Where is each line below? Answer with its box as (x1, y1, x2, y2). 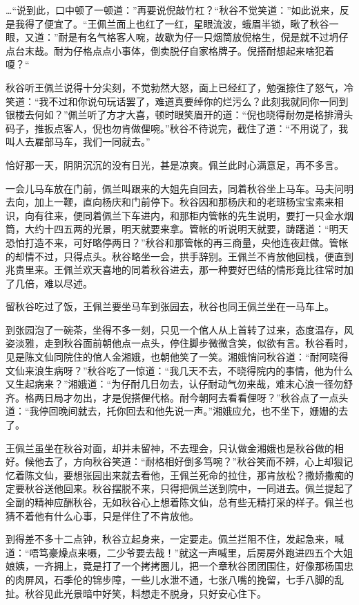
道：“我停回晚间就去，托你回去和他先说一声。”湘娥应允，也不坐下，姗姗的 (6, 404, 339, 418)
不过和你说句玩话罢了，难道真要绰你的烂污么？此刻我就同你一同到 (48, 93, 349, 108)
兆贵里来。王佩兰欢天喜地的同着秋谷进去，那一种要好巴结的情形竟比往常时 (6, 262, 344, 277)
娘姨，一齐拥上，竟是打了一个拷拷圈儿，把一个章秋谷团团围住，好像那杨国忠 (6, 559, 353, 573)
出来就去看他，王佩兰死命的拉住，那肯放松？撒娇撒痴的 (101, 467, 353, 482)
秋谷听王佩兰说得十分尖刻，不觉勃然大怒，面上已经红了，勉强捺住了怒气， (6, 80, 344, 94)
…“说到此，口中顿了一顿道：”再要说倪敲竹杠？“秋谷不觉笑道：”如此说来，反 (6, 3, 349, 17)
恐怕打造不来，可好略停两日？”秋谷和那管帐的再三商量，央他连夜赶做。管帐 (6, 235, 349, 249)
